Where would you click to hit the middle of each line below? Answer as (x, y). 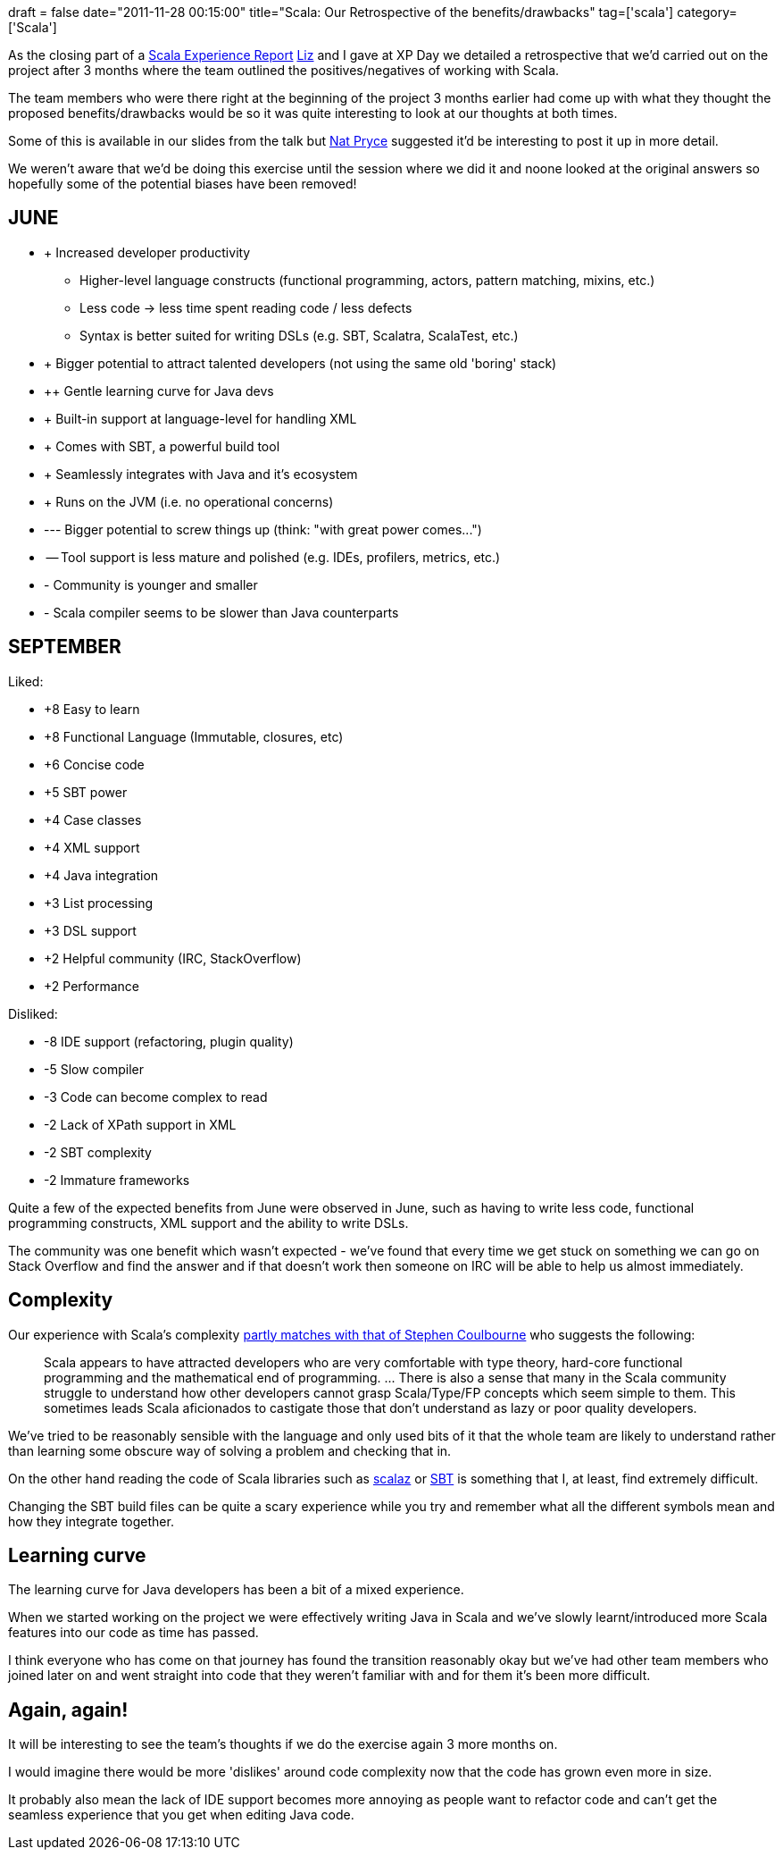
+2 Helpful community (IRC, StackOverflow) (173, 958)
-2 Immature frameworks (117, 1180)
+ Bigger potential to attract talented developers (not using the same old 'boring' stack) (300, 363)
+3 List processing (99, 903)
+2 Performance (92, 986)
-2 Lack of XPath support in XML (140, 1124)
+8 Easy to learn (92, 709)
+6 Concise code (94, 764)
